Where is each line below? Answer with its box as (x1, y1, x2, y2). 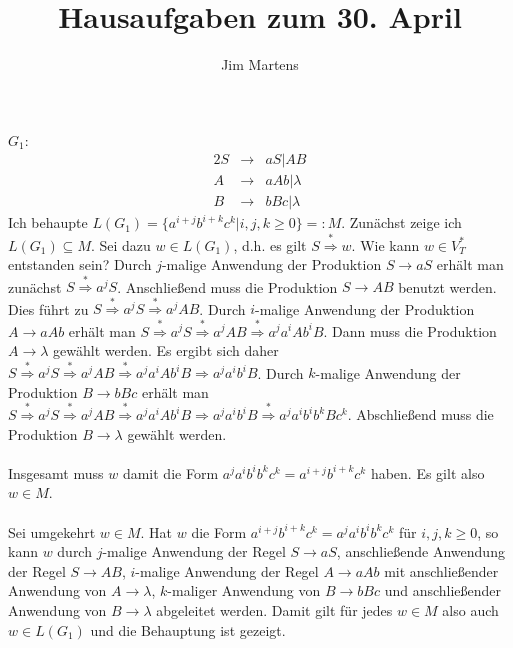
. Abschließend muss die (347, 404, 494, 425)
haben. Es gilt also (370, 462, 485, 483)
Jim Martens (221, 54, 299, 75)
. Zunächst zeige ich (341, 212, 462, 233)
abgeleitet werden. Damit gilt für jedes (156, 599, 393, 620)
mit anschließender (384, 560, 499, 581)
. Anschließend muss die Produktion (117, 276, 338, 297)
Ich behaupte (8, 212, 88, 233)
